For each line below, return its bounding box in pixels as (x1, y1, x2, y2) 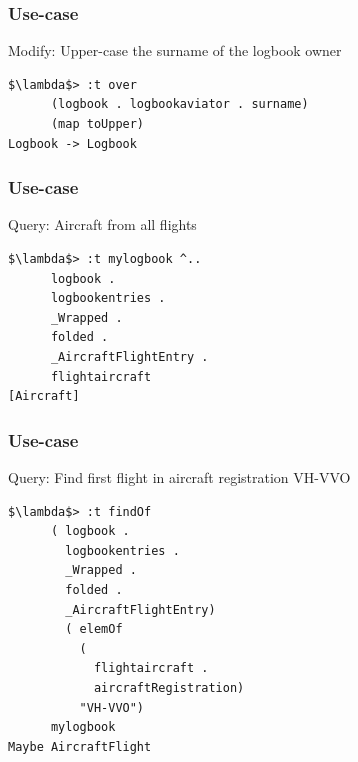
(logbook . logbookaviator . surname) (50, 97, 309, 112)
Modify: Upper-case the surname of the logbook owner (8, 40, 342, 61)
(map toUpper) (50, 117, 145, 131)
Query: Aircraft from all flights (8, 214, 197, 235)
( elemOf (65, 622, 123, 637)
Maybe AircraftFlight (8, 739, 152, 754)
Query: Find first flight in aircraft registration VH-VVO (8, 466, 351, 487)
